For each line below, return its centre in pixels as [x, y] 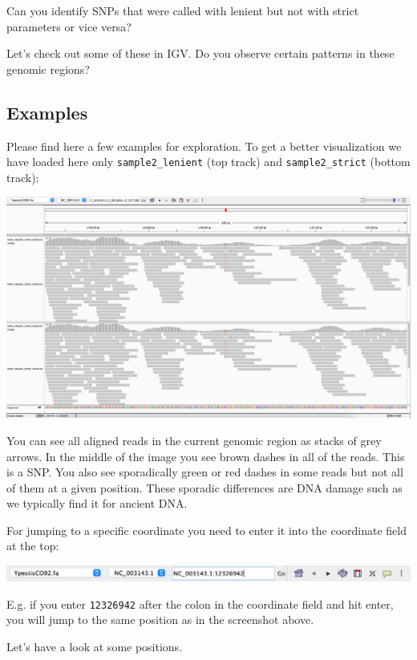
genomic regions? [48, 69]
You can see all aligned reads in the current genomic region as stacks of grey [194, 440]
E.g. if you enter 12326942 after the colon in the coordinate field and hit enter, [200, 603]
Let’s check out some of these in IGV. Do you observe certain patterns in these [200, 53]
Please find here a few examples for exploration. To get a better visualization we [204, 146]
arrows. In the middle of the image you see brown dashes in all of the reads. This [206, 456]
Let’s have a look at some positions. [95, 647]
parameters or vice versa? [69, 26]
